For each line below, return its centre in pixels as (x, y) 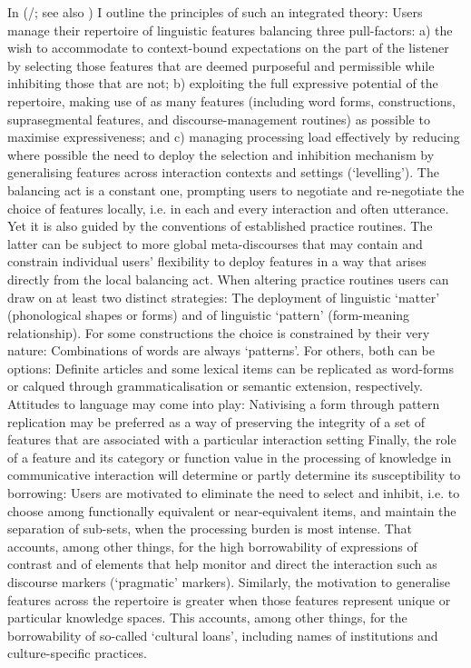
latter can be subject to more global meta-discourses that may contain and (215, 243)
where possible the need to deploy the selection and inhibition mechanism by (221, 154)
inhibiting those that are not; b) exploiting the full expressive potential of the (223, 83)
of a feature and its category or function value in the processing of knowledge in (230, 457)
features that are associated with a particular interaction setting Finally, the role (232, 439)
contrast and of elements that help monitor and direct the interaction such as (222, 564)
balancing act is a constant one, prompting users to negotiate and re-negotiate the (236, 189)
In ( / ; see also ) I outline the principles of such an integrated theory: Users (215, 12)
